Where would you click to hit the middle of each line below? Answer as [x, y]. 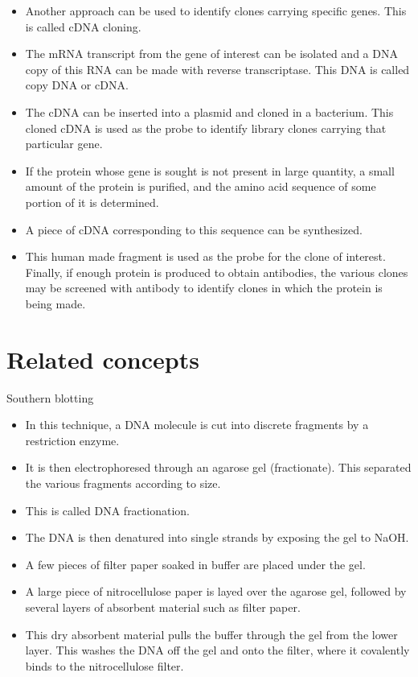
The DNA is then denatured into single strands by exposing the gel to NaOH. [217, 537]
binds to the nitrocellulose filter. [104, 665]
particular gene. [64, 144]
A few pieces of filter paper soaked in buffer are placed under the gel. [195, 564]
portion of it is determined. [92, 202]
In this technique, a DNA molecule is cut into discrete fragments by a [197, 425]
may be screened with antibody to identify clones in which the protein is [204, 288]
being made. [55, 303]
